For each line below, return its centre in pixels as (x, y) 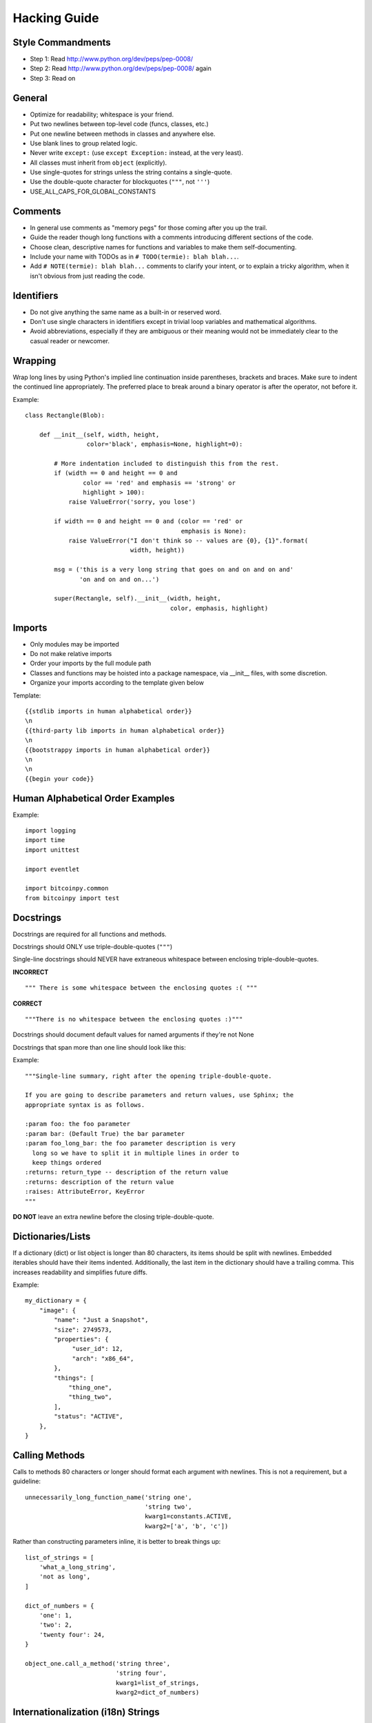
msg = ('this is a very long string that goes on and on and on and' (174, 570)
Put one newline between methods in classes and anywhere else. (123, 134)
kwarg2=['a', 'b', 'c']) (187, 1526)
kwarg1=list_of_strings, (157, 1683)
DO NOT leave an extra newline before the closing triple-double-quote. (113, 1217)
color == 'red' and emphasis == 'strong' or (159, 483)
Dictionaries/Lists (52, 1236)
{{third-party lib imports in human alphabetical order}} (125, 730)
